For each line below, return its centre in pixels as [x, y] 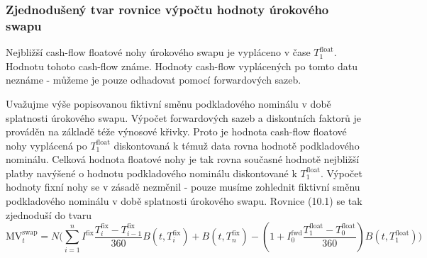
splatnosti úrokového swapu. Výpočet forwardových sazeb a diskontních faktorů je [184, 117]
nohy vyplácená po [46, 145]
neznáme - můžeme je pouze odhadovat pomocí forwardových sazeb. [154, 80]
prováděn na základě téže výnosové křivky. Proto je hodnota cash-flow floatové [176, 131]
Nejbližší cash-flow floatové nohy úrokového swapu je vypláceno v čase [158, 52]
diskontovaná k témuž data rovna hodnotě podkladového [237, 145]
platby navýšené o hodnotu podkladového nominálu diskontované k [151, 173]
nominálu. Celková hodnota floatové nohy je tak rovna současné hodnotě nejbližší [183, 159]
